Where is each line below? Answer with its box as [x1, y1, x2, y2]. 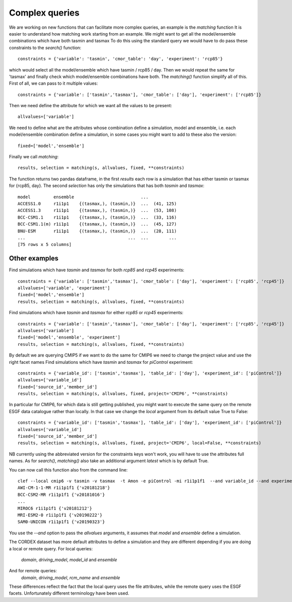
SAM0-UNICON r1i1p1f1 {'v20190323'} [18, 519, 105, 525]
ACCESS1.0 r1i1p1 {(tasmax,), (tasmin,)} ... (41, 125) [18, 201, 177, 207]
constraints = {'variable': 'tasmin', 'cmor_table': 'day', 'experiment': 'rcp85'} [18, 56, 223, 62]
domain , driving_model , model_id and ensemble [21, 557, 117, 563]
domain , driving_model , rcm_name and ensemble [21, 575, 120, 581]
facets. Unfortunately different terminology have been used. [9, 590, 129, 596]
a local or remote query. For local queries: [9, 546, 93, 551]
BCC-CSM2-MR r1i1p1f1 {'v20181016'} [18, 492, 105, 497]
